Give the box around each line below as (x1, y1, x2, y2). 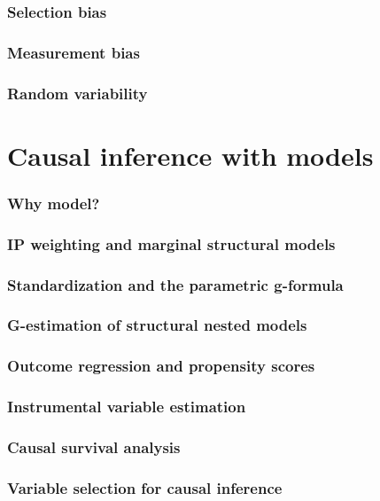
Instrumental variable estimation (7, 395, 246, 418)
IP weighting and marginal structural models (7, 232, 336, 254)
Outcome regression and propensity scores (7, 355, 315, 377)
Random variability (7, 82, 148, 104)
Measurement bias (7, 41, 140, 63)
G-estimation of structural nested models (7, 314, 307, 336)
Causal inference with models (7, 137, 374, 173)
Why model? (7, 192, 100, 214)
